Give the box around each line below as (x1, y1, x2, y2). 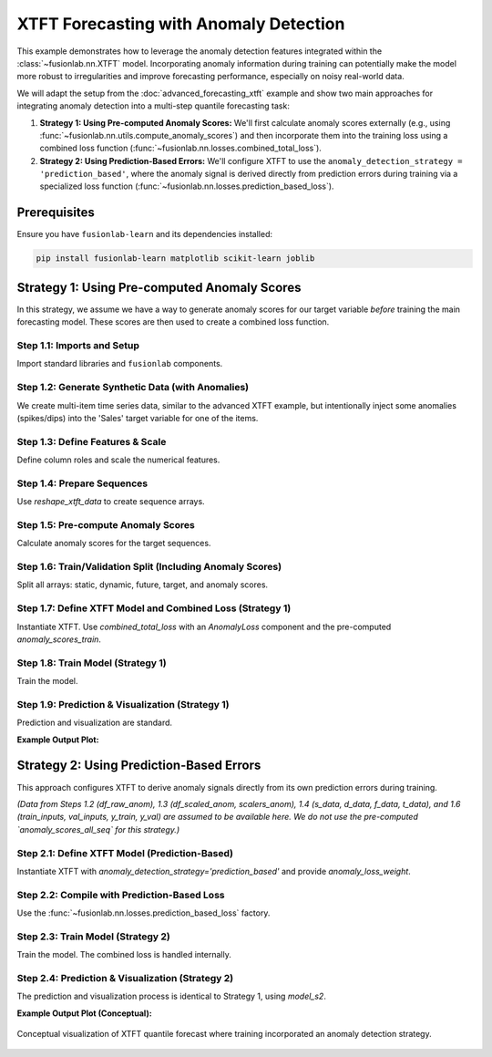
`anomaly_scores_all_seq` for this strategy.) (16, 824, 180, 834)
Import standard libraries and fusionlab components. (16, 358, 223, 369)
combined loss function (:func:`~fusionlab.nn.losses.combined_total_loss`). (39, 142, 323, 154)
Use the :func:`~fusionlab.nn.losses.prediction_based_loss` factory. (16, 907, 271, 918)
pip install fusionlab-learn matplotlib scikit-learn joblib (36, 254, 315, 264)
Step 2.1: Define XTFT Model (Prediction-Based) (16, 846, 234, 859)
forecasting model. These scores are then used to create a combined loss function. (16, 316, 330, 327)
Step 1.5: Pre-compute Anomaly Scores (16, 518, 195, 531)
